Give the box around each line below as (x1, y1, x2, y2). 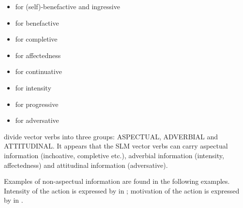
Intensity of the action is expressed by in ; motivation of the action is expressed (4, 185, 240, 195)
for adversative (15, 115, 59, 125)
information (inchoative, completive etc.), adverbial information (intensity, (4, 150, 224, 160)
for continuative (15, 66, 62, 76)
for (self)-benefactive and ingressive (15, 1, 120, 11)
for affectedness (15, 50, 61, 60)
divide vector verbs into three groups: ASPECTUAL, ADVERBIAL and (4, 131, 218, 141)
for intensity (15, 82, 51, 92)
